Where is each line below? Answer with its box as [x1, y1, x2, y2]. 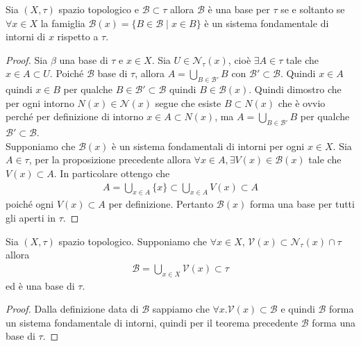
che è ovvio [278, 95, 326, 110]
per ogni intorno [6, 95, 74, 110]
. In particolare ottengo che [53, 165, 170, 180]
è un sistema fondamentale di [204, 15, 329, 30]
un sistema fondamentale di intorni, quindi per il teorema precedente [6, 315, 299, 329]
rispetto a [57, 29, 99, 44]
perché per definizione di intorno [6, 109, 144, 124]
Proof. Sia [6, 52, 48, 67]
